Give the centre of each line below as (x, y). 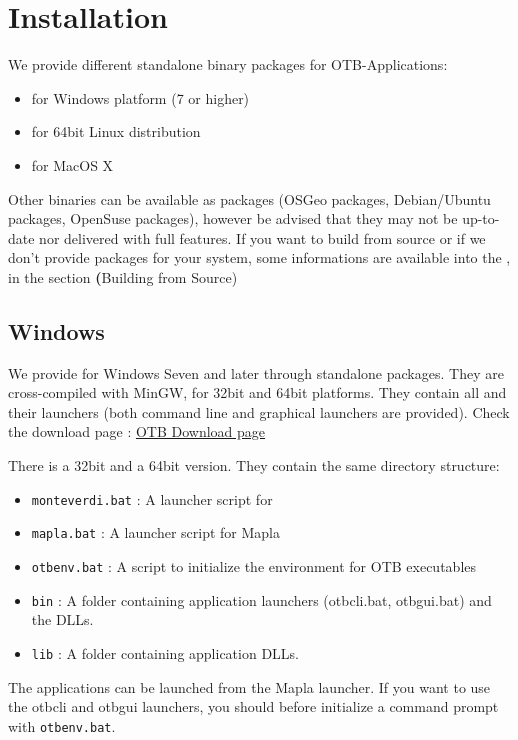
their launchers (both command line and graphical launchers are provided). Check (259, 411)
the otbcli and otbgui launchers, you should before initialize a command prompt (253, 706)
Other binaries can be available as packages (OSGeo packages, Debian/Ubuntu (249, 198)
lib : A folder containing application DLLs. (165, 652)
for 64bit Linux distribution (116, 131)
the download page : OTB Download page (137, 431)
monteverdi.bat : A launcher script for (152, 498)
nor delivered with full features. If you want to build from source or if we (262, 237)
